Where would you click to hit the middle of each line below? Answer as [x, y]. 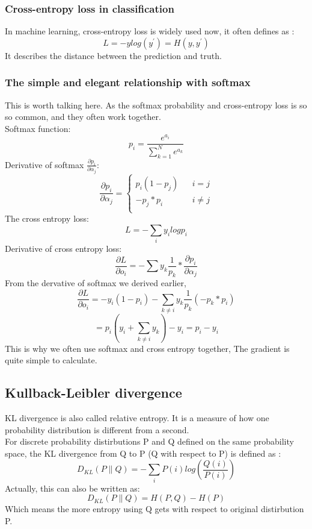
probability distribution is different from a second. [97, 429]
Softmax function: [38, 128]
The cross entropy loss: [47, 218]
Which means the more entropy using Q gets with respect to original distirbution [154, 509]
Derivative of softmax [44, 164]
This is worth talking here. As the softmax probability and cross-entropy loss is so [156, 105]
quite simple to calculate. [51, 360]
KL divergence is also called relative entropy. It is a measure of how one [137, 417]
